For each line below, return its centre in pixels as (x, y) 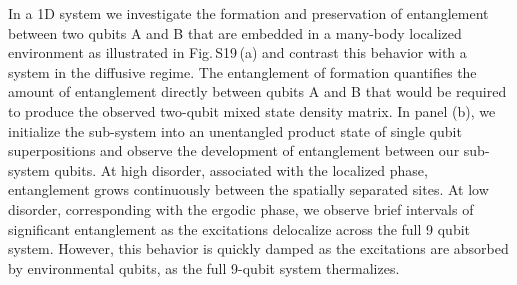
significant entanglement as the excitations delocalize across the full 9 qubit (239, 228)
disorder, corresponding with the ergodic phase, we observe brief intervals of (241, 208)
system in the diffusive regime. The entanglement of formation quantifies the (242, 71)
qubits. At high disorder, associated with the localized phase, (241, 169)
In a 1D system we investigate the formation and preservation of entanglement (248, 13)
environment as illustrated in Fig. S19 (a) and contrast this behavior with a (237, 52)
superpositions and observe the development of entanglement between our (234, 150)
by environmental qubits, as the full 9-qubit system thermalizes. (204, 267)
